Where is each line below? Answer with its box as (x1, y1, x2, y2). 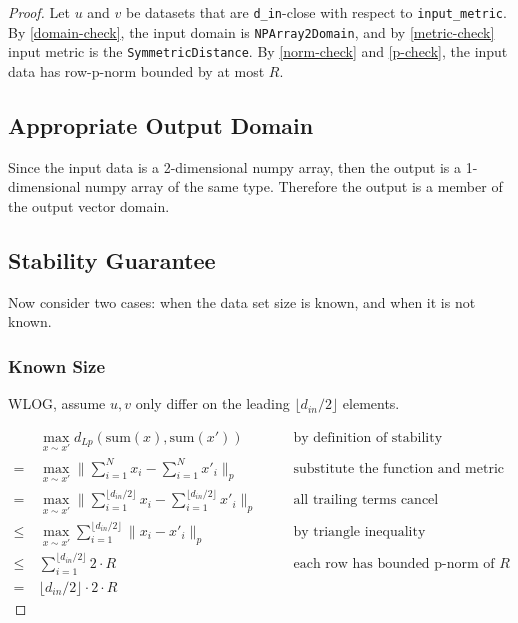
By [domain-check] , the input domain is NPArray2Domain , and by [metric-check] (8, 21, 495, 42)
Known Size (8, 353, 106, 378)
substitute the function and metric (293, 461, 504, 476)
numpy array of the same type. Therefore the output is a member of (85, 176, 503, 197)
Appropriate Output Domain (8, 109, 314, 140)
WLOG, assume (8, 393, 106, 414)
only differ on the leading (135, 393, 290, 414)
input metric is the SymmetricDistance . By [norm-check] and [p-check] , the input (8, 41, 508, 62)
